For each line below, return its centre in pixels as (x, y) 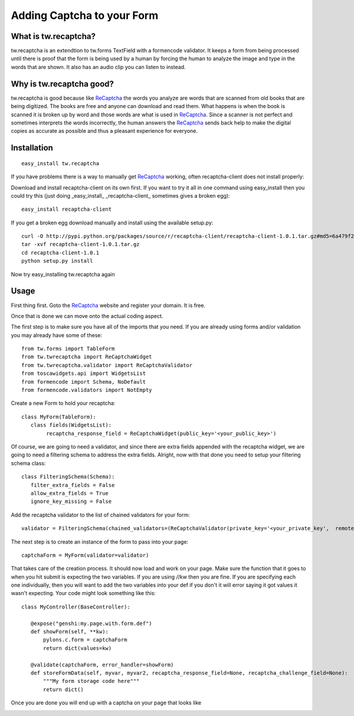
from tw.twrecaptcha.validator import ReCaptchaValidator (107, 365)
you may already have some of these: (57, 335)
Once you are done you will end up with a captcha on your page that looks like (106, 703)
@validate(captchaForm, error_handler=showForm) (102, 665)
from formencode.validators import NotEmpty (87, 390)
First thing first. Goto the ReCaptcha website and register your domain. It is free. (108, 305)
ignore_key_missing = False (71, 501)
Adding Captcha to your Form (85, 15)
